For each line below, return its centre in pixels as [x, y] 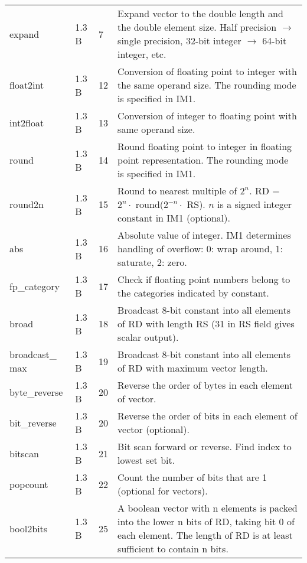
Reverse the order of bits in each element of [208, 416]
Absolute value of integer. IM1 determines [204, 235]
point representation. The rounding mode [203, 160]
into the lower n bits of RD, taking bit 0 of [206, 521]
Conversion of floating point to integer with [207, 71]
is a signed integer [255, 204]
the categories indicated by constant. [193, 293]
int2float [27, 122]
